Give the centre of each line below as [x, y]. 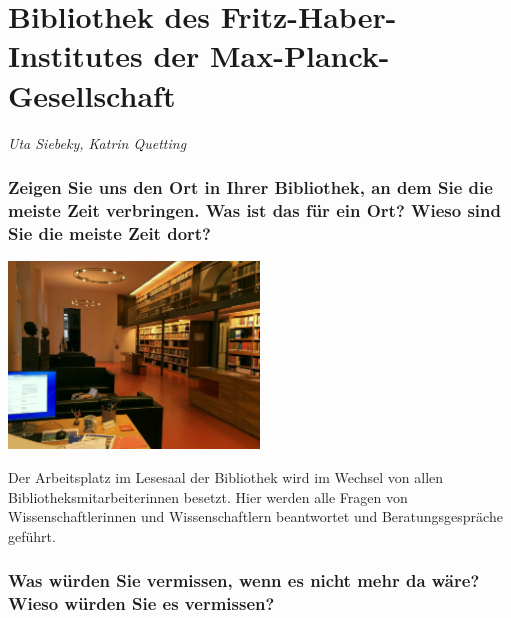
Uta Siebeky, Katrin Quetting [97, 142]
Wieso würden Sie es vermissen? [141, 603]
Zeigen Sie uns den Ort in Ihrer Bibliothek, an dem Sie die [250, 187]
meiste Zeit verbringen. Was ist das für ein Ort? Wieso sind [254, 209]
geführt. [32, 535]
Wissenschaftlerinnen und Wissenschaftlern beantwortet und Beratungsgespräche [255, 516]
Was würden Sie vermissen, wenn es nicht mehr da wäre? [244, 580]
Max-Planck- [300, 55]
